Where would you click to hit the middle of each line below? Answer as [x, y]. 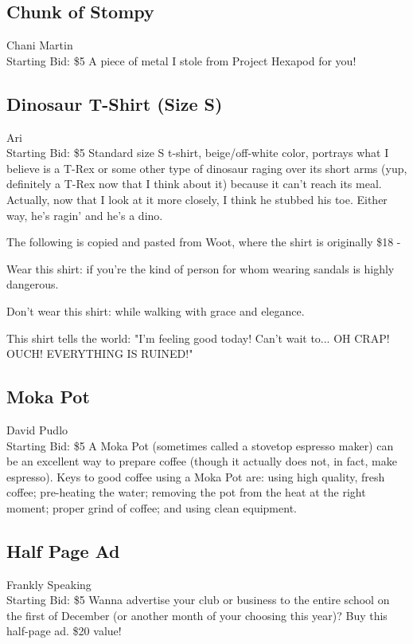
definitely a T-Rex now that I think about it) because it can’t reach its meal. [194, 184]
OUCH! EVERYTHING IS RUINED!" [100, 353]
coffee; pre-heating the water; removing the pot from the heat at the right [186, 492]
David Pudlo [37, 429]
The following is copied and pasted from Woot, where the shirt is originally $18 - [204, 242]
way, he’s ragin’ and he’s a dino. [85, 215]
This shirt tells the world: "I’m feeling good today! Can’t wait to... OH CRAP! [198, 338]
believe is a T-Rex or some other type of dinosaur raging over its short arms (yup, [207, 168]
